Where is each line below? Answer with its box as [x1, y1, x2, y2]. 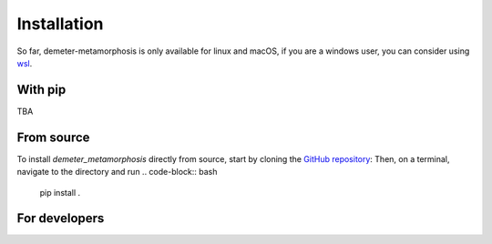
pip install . [39, 187, 81, 198]
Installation [16, 14, 104, 34]
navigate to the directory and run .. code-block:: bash [16, 167, 218, 178]
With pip [16, 82, 67, 97]
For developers [16, 210, 105, 227]
